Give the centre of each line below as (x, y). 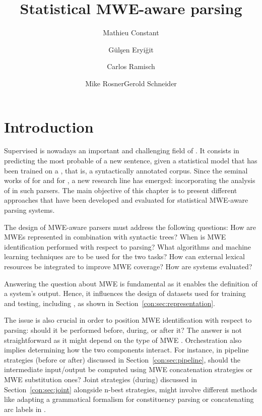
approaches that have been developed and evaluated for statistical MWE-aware (126, 200)
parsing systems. (29, 210)
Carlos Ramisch (131, 66)
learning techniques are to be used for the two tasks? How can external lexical (124, 256)
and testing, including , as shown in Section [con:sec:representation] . (110, 303)
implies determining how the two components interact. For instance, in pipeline (126, 350)
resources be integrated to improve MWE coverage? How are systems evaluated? (128, 266)
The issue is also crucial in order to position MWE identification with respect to (128, 320)
